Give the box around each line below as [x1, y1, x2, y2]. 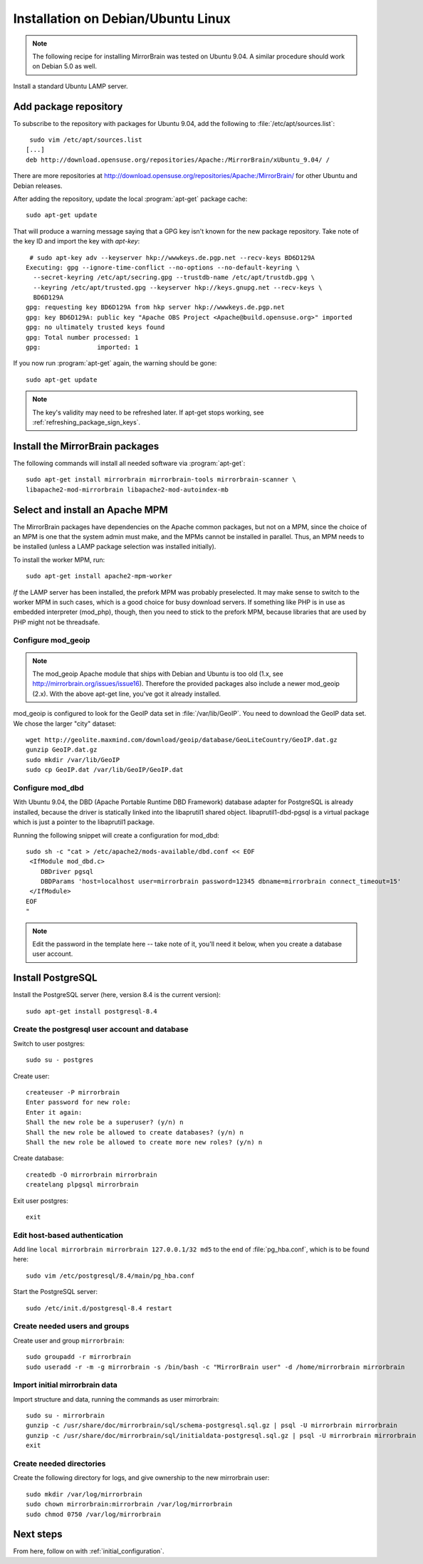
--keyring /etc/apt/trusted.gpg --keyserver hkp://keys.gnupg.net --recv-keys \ [33, 283, 323, 291]
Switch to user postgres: [13, 1039, 85, 1048]
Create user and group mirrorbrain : [13, 1336, 125, 1345]
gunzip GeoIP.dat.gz [26, 746, 98, 754]
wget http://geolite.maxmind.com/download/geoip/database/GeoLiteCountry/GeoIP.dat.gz [26, 736, 338, 744]
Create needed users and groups [13, 1321, 130, 1331]
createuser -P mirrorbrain [26, 1088, 120, 1097]
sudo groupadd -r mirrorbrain [26, 1353, 132, 1361]
